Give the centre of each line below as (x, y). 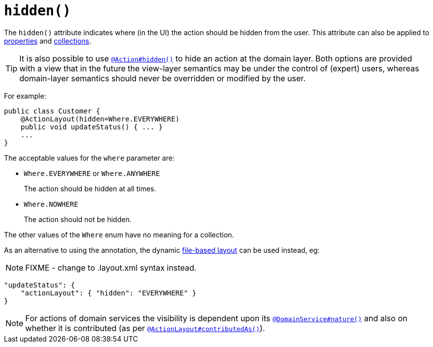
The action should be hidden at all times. (90, 188)
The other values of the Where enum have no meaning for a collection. (119, 234)
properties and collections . (48, 41)
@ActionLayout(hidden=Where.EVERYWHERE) (100, 119)
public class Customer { (52, 111)
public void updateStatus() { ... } (92, 127)
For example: (25, 96)
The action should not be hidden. (78, 219)
